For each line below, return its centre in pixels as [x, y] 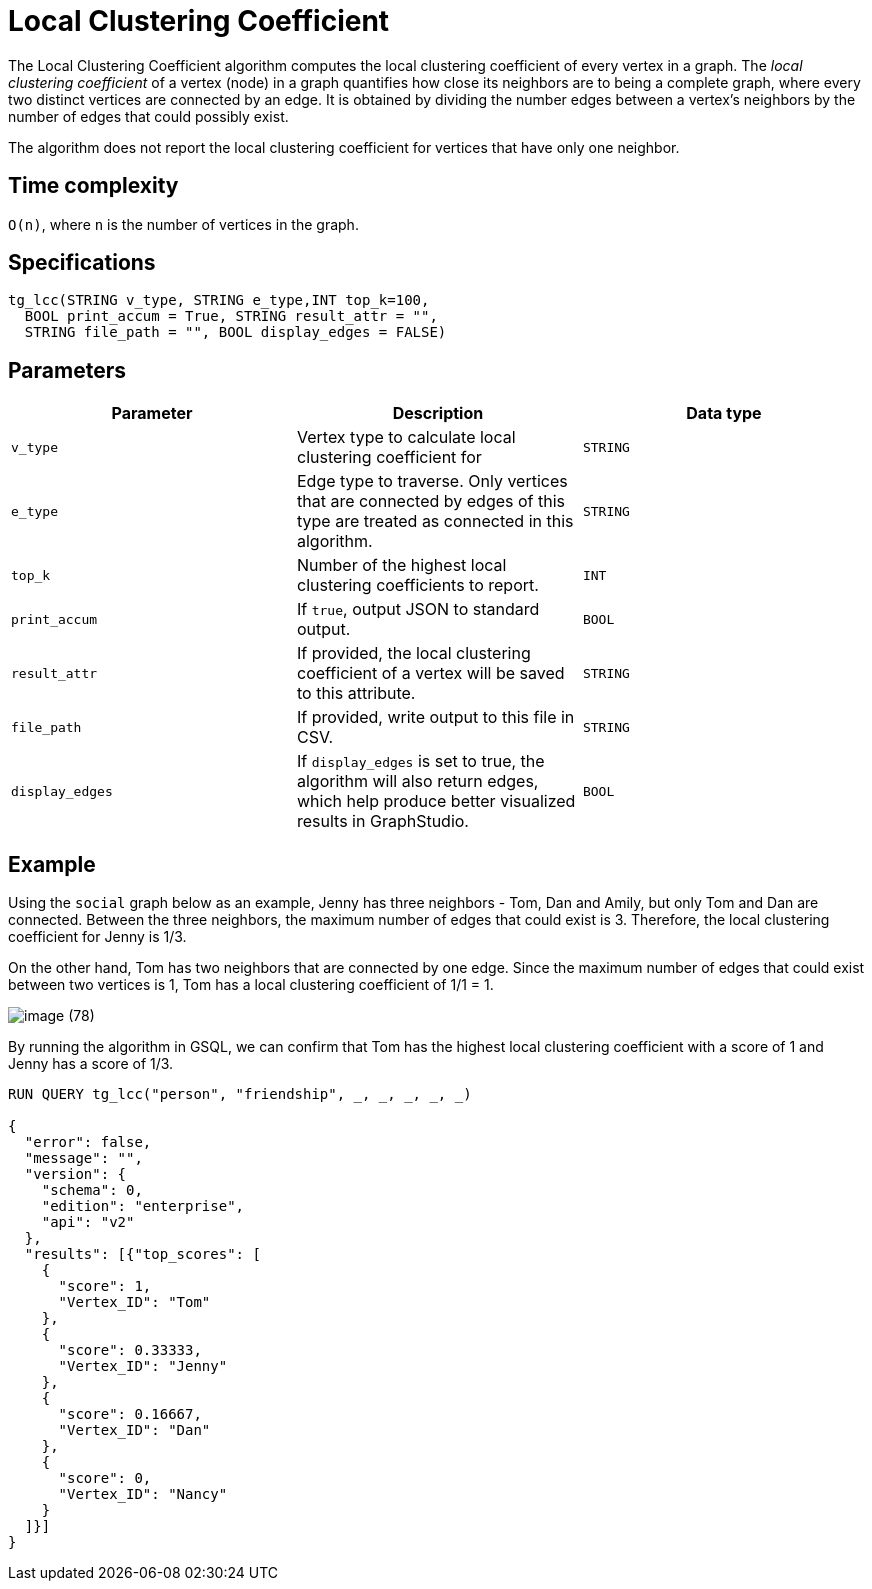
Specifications [82, 263]
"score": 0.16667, [130, 1414]
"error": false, [88, 1142]
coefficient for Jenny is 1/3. [97, 937]
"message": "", [83, 1158]
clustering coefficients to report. [417, 585]
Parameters [67, 370]
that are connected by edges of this [430, 501]
